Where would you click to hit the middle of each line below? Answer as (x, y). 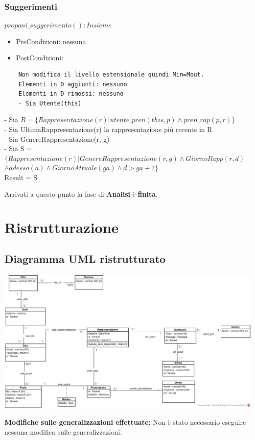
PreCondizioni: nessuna (51, 41)
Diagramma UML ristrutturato (85, 258)
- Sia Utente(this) (50, 103)
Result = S (21, 177)
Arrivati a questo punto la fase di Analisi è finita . (81, 194)
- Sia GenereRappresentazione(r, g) (57, 139)
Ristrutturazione (62, 227)
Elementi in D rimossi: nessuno (71, 94)
